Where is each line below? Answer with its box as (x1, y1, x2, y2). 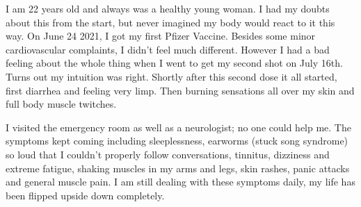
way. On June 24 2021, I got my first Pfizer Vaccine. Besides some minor (6, 28, 316, 43)
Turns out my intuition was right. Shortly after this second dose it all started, (6, 69, 337, 83)
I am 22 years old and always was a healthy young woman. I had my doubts (6, 1, 330, 15)
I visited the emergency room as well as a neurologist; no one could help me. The (6, 119, 351, 134)
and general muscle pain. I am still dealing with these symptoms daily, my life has (6, 174, 355, 189)
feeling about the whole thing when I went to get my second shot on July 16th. (6, 56, 343, 70)
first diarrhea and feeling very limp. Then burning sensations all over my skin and (6, 83, 355, 97)
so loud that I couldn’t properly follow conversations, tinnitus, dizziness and (6, 147, 330, 161)
